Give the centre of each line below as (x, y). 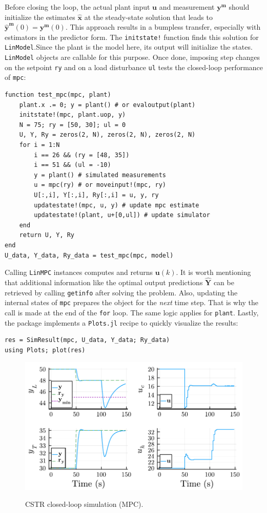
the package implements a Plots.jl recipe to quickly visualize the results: (121, 322)
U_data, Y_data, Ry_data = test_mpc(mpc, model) (89, 255)
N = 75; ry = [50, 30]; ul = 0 (73, 125)
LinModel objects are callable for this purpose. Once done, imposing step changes (132, 57)
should (239, 7)
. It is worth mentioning (213, 272)
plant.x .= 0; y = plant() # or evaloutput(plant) (107, 105)
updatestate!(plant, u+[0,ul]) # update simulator (122, 215)
